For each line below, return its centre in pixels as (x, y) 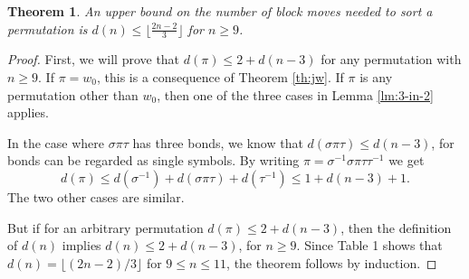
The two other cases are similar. (96, 196)
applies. (28, 112)
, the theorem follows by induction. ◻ (332, 262)
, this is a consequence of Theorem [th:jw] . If (220, 77)
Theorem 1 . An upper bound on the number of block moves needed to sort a (220, 11)
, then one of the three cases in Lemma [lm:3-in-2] (295, 94)
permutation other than (73, 94)
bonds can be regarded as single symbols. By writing (153, 160)
